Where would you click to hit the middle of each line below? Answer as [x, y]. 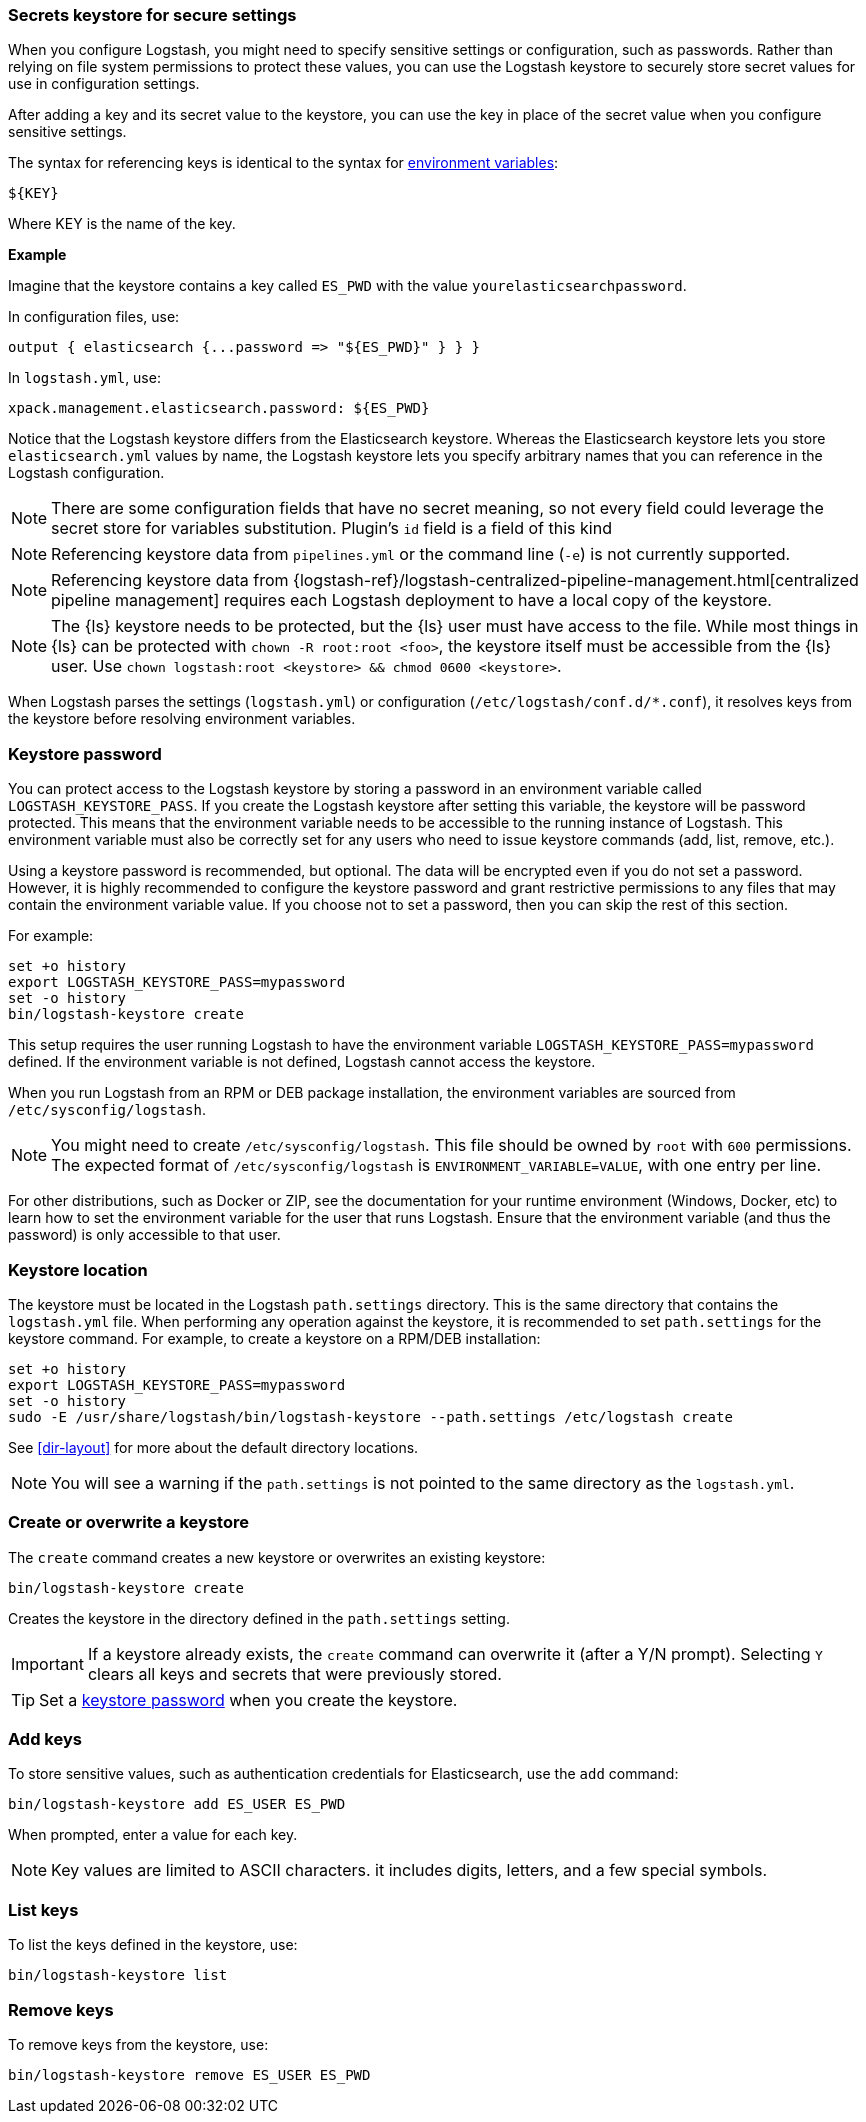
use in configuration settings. [104, 84]
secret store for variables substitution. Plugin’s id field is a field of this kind [331, 528]
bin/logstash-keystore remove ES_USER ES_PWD [189, 2074]
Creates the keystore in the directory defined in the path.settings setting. [259, 1618]
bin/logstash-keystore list [118, 1975]
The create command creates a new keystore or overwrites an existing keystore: [277, 1557]
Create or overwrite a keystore [128, 1522]
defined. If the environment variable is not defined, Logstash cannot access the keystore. [302, 1062]
